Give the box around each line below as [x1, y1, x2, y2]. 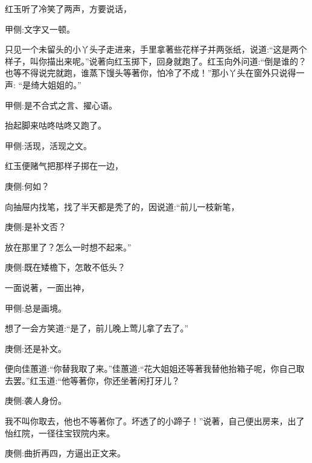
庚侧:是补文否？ [5, 220, 66, 233]
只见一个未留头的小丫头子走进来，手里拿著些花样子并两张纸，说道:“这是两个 [5, 43, 307, 56]
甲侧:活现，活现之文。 [5, 139, 92, 152]
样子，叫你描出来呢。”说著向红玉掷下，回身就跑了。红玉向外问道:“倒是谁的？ [5, 54, 307, 67]
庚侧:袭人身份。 [5, 394, 66, 407]
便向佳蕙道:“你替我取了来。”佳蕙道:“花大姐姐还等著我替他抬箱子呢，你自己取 [5, 362, 305, 375]
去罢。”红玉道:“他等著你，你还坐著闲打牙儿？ [5, 374, 180, 386]
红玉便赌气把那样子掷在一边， [5, 159, 123, 172]
